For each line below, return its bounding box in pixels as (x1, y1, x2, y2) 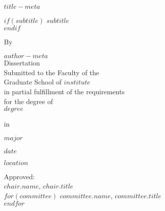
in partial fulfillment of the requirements (4, 86, 125, 96)
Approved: (4, 171, 35, 181)
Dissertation (4, 58, 40, 68)
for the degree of (4, 96, 53, 106)
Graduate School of (4, 77, 62, 87)
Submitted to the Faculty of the (4, 67, 100, 77)
